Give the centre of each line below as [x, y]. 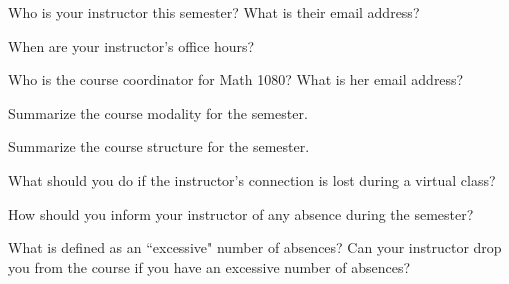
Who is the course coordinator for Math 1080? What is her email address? [236, 79]
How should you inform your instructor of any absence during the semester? [241, 213]
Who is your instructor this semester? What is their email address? [214, 12]
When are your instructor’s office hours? [131, 45]
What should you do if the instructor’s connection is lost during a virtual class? [252, 179]
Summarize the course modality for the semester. [158, 112]
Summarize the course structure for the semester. [159, 146]
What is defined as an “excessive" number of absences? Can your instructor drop [255, 247]
